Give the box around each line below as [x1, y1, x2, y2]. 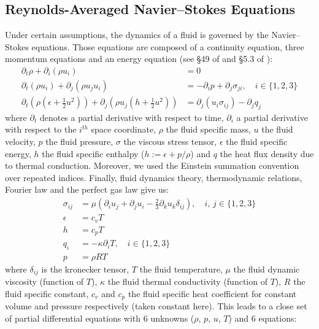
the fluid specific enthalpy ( [42, 147, 145, 160]
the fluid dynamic [233, 262, 300, 275]
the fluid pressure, [45, 135, 113, 148]
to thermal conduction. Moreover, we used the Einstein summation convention [5, 159, 299, 172]
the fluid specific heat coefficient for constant [128, 287, 297, 300]
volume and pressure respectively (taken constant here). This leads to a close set [5, 300, 307, 312]
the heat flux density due [220, 147, 314, 160]
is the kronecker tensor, [41, 262, 129, 275]
